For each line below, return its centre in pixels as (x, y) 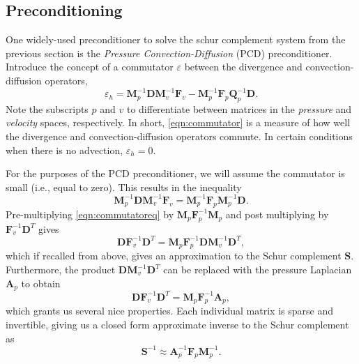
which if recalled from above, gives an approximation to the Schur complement (174, 256)
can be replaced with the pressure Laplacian (258, 270)
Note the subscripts (47, 108)
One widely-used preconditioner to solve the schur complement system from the (176, 39)
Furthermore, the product (61, 270)
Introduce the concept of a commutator (90, 67)
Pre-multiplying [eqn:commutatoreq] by (90, 214)
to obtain (41, 283)
